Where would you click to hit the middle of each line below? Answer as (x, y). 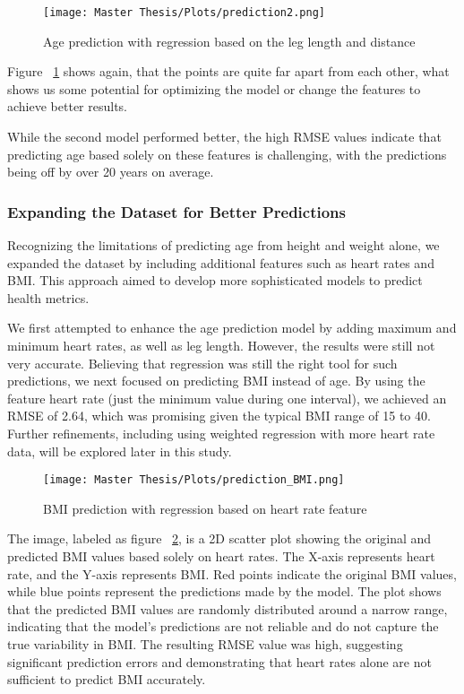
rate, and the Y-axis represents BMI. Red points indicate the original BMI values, (232, 573)
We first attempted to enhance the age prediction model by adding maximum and (232, 328)
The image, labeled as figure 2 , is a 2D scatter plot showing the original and (219, 538)
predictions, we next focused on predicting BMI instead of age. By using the (216, 381)
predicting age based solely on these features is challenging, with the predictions (227, 154)
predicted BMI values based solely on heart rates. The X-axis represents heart (221, 556)
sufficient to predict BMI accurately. (107, 679)
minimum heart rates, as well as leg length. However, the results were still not (221, 345)
